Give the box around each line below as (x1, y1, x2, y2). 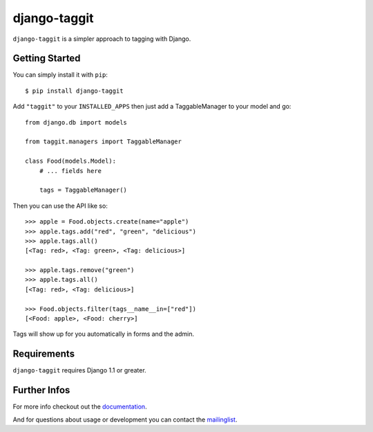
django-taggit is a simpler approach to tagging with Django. (12, 35, 191, 43)
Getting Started (12, 53, 81, 64)
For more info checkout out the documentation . (12, 402, 148, 411)
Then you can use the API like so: (12, 201, 108, 210)
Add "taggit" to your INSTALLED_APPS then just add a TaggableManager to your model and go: (12, 102, 291, 111)
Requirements (12, 348, 75, 360)
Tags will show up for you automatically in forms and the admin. (12, 330, 195, 339)
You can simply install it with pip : (12, 71, 108, 79)
